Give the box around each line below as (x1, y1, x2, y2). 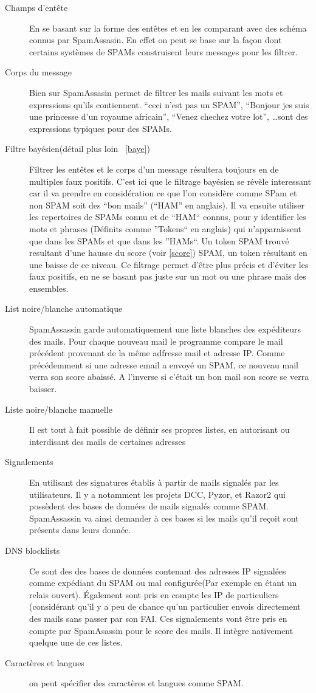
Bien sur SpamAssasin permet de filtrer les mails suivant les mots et (29, 86, 283, 98)
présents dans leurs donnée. (29, 523, 131, 536)
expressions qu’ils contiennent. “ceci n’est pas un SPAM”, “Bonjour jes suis (29, 98, 309, 111)
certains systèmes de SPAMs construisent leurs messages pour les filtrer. (29, 45, 298, 58)
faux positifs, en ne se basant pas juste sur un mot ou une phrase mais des (29, 270, 306, 283)
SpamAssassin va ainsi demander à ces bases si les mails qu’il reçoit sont (29, 511, 299, 524)
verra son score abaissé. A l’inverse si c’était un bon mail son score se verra (29, 370, 309, 383)
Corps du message (5, 66, 72, 78)
